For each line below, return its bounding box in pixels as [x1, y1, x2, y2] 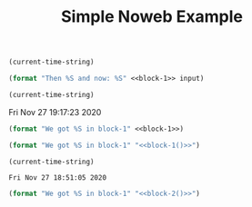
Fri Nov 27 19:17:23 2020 [8, 106, 102, 117]
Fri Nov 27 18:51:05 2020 [8, 173, 106, 182]
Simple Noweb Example [61, 6, 243, 27]
